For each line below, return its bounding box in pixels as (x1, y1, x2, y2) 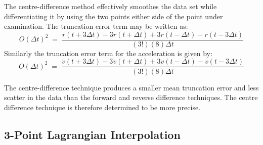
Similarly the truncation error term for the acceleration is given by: (4, 47, 212, 58)
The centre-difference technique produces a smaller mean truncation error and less (4, 82, 259, 92)
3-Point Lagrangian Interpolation (4, 126, 181, 142)
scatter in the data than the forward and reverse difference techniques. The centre (4, 92, 258, 103)
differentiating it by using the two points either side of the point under (4, 11, 223, 21)
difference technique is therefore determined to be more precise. (4, 102, 201, 112)
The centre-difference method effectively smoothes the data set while (4, 1, 217, 11)
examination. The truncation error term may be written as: (4, 21, 188, 31)
